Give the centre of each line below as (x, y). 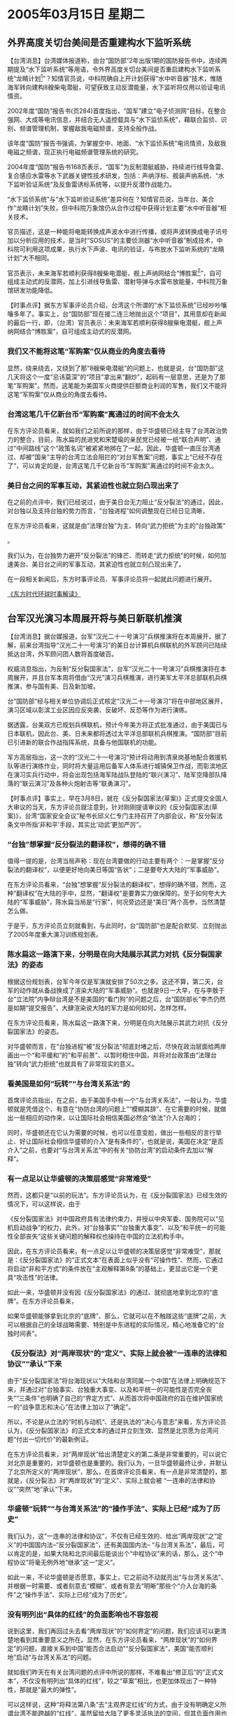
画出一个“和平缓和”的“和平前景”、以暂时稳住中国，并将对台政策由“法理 (109, 1055)
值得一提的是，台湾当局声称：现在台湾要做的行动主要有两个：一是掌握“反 (113, 861)
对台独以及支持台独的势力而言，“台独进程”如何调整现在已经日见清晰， (108, 511)
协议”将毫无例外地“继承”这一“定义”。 (66, 1562)
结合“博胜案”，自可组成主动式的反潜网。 (77, 332)
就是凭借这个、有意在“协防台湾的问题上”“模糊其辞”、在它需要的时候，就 (116, 1109)
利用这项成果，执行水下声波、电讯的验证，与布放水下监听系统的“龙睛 (125, 249)
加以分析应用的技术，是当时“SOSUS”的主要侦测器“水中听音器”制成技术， (112, 240)
